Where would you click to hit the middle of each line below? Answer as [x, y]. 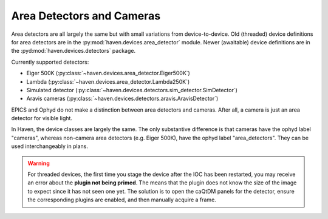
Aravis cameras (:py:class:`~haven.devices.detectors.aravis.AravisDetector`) [122, 99]
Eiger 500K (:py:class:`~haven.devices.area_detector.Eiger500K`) [108, 73]
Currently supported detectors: [50, 62]
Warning [39, 163]
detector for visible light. [42, 118]
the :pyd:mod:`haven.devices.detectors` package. [73, 51]
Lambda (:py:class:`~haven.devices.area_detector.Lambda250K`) [108, 81]
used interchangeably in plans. [50, 146]
